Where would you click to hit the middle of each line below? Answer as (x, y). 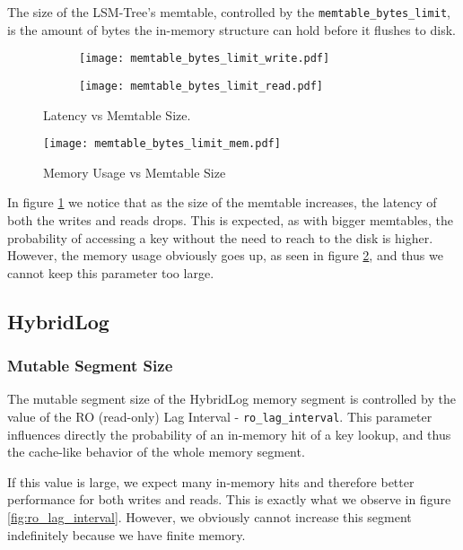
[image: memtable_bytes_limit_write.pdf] (205, 59)
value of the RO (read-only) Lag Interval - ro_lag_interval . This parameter (220, 416)
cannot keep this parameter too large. (111, 272)
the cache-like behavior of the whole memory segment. (156, 452)
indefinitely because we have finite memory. (127, 534)
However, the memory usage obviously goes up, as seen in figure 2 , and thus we (225, 255)
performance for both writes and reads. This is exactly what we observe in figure (229, 499)
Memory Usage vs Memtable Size (135, 172)
